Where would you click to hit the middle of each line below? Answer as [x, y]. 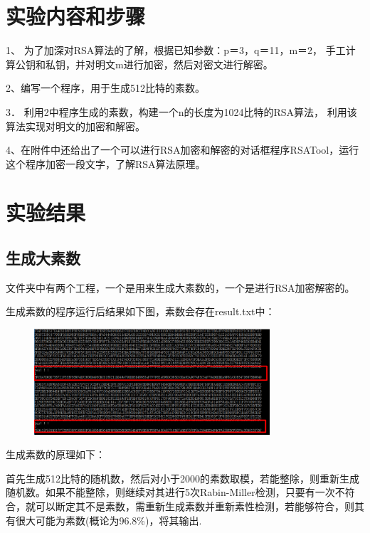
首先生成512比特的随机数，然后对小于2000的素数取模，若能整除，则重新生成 [183, 478]
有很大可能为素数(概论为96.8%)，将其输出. [104, 520]
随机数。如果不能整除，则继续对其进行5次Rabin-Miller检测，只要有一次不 [175, 492]
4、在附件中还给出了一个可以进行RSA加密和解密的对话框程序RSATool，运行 [183, 150]
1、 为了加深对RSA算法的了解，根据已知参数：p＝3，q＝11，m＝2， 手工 [176, 50]
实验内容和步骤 [76, 16]
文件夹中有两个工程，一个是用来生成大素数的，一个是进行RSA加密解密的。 [180, 287]
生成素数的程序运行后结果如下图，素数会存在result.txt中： [141, 311]
